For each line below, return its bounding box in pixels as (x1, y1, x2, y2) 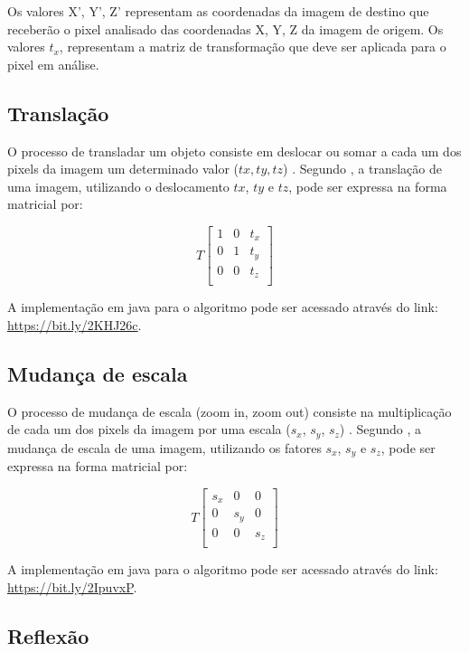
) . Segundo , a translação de (283, 159, 443, 178)
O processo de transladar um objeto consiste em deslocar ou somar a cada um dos (7, 141, 462, 160)
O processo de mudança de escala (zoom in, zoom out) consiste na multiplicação (7, 402, 452, 420)
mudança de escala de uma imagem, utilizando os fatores (7, 438, 322, 457)
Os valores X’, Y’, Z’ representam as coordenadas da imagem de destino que (7, 2, 429, 20)
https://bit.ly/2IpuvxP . (7, 578, 137, 597)
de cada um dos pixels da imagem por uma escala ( (7, 420, 291, 439)
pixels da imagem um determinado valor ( (7, 159, 239, 178)
